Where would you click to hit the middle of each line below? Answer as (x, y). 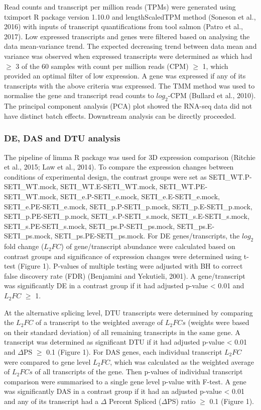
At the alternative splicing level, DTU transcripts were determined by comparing (128, 312)
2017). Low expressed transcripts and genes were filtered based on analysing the (127, 36)
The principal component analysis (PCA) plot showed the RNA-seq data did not (128, 106)
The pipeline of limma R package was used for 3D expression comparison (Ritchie (130, 157)
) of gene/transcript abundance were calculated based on (148, 246)
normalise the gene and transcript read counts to (79, 95)
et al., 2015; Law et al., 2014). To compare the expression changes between (119, 167)
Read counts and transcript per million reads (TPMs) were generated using (120, 7)
